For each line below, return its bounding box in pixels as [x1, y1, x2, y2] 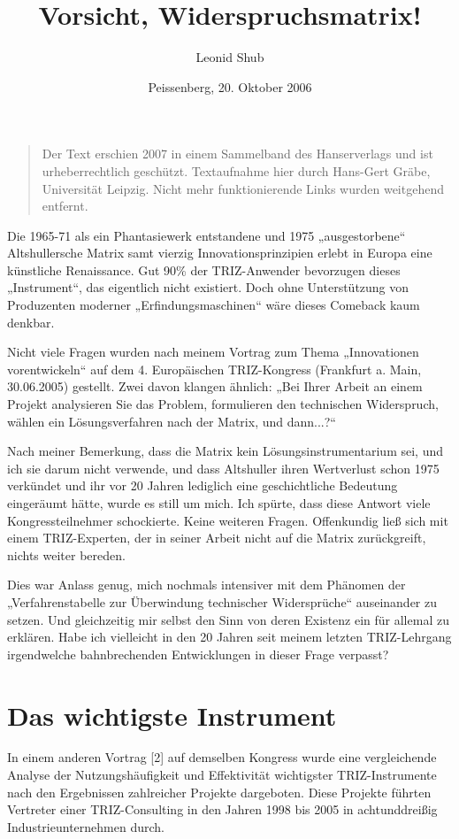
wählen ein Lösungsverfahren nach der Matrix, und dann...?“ [7, 412, 336, 430]
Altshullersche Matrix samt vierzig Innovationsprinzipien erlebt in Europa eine [7, 243, 432, 262]
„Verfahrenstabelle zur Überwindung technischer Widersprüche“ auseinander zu [7, 592, 437, 611]
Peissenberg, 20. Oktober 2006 [148, 77, 312, 96]
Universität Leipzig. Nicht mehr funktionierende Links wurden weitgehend [42, 179, 444, 197]
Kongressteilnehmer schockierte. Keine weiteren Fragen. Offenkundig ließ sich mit [7, 511, 448, 529]
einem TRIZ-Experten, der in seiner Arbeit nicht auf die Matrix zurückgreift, [7, 528, 426, 547]
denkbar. [7, 312, 55, 331]
